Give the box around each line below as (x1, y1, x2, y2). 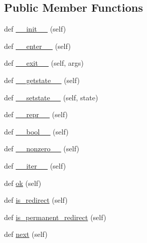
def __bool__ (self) (4, 126, 69, 137)
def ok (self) (4, 177, 42, 188)
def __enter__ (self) (4, 40, 71, 51)
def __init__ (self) (4, 23, 66, 34)
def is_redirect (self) (4, 195, 68, 205)
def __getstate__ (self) (4, 74, 80, 85)
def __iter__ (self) (4, 160, 66, 171)
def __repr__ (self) (4, 109, 68, 120)
